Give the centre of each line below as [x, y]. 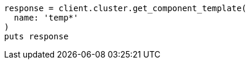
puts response [36, 36]
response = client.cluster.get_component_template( [126, 8]
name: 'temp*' [46, 18]
